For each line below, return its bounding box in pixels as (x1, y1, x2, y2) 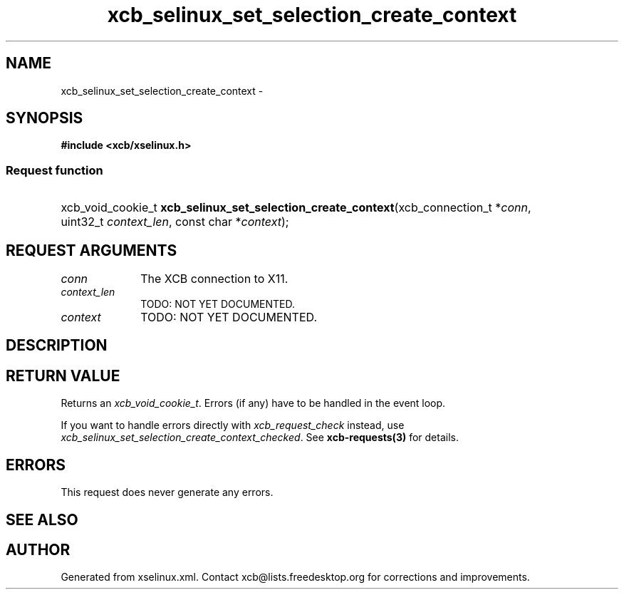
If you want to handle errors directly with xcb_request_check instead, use (61, 419, 405, 432)
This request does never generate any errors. (61, 486, 274, 499)
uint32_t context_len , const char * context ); (61, 214, 289, 229)
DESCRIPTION (6, 336, 108, 355)
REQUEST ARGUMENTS (6, 241, 177, 259)
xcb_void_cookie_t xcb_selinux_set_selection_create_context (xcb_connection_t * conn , (61, 200, 531, 215)
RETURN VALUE (6, 366, 120, 385)
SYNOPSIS (6, 109, 83, 128)
